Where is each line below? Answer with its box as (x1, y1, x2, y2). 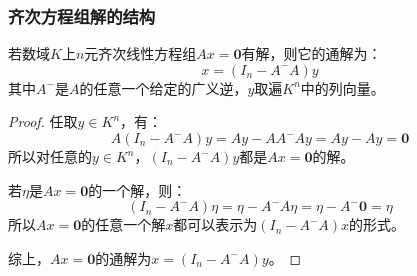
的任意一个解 (81, 214, 166, 235)
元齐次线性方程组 (84, 43, 197, 64)
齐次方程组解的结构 (8, 3, 156, 28)
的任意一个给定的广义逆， (79, 77, 248, 98)
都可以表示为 (173, 214, 258, 235)
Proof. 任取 (8, 111, 78, 132)
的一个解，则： (88, 179, 187, 200)
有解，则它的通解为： (241, 43, 382, 64)
